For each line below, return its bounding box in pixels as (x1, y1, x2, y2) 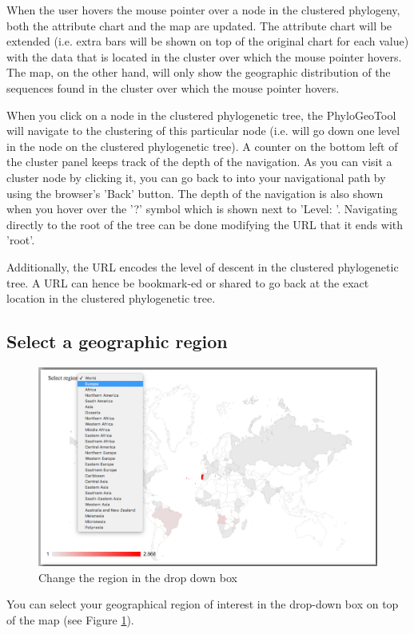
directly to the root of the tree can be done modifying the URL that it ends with (6, 216, 404, 232)
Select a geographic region (6, 329, 228, 354)
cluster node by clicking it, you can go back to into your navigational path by (6, 168, 386, 185)
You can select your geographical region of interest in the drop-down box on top (6, 596, 399, 612)
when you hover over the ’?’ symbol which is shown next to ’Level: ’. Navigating (6, 200, 398, 217)
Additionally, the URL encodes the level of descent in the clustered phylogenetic (6, 258, 399, 275)
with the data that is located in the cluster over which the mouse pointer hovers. (6, 48, 402, 65)
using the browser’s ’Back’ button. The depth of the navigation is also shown (6, 184, 384, 201)
